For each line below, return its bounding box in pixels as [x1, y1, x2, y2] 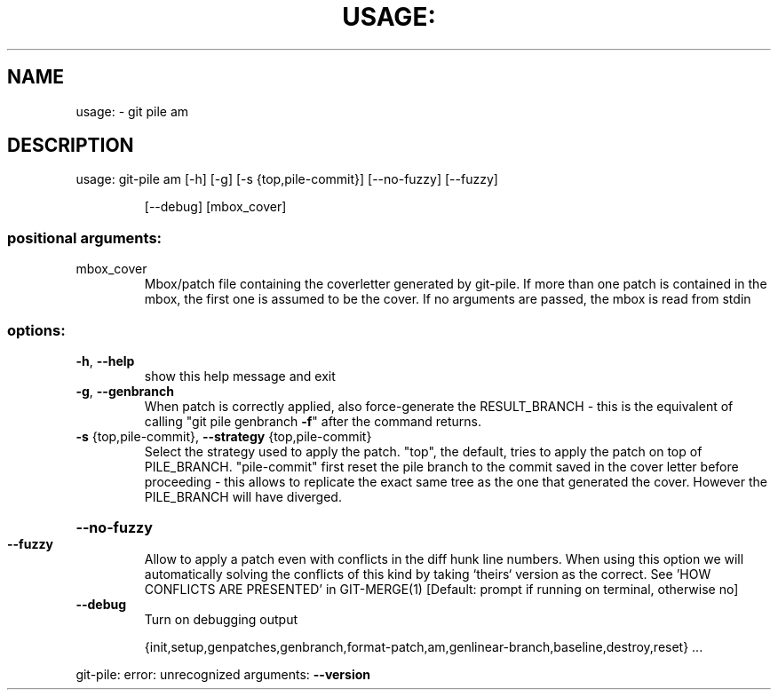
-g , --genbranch [75, 383, 174, 399]
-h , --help [75, 352, 135, 368]
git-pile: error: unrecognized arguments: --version [75, 666, 370, 682]
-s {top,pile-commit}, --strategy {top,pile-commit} [75, 428, 372, 444]
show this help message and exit [144, 368, 336, 384]
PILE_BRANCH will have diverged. [144, 488, 342, 504]
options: [7, 321, 66, 339]
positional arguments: [7, 228, 163, 247]
